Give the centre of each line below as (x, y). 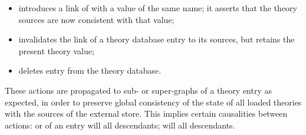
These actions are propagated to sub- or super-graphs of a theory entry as (138, 90)
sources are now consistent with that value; (96, 19)
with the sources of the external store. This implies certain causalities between (146, 113)
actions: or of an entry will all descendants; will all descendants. (120, 125)
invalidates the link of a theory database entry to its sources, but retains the (157, 39)
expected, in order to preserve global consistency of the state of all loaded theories (153, 102)
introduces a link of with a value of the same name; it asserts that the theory (158, 8)
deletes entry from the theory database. (90, 70)
